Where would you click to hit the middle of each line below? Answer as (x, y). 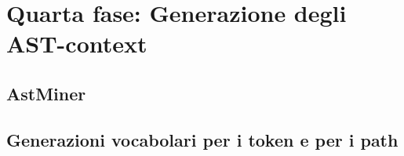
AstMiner (46, 93)
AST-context (77, 44)
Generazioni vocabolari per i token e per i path (202, 139)
